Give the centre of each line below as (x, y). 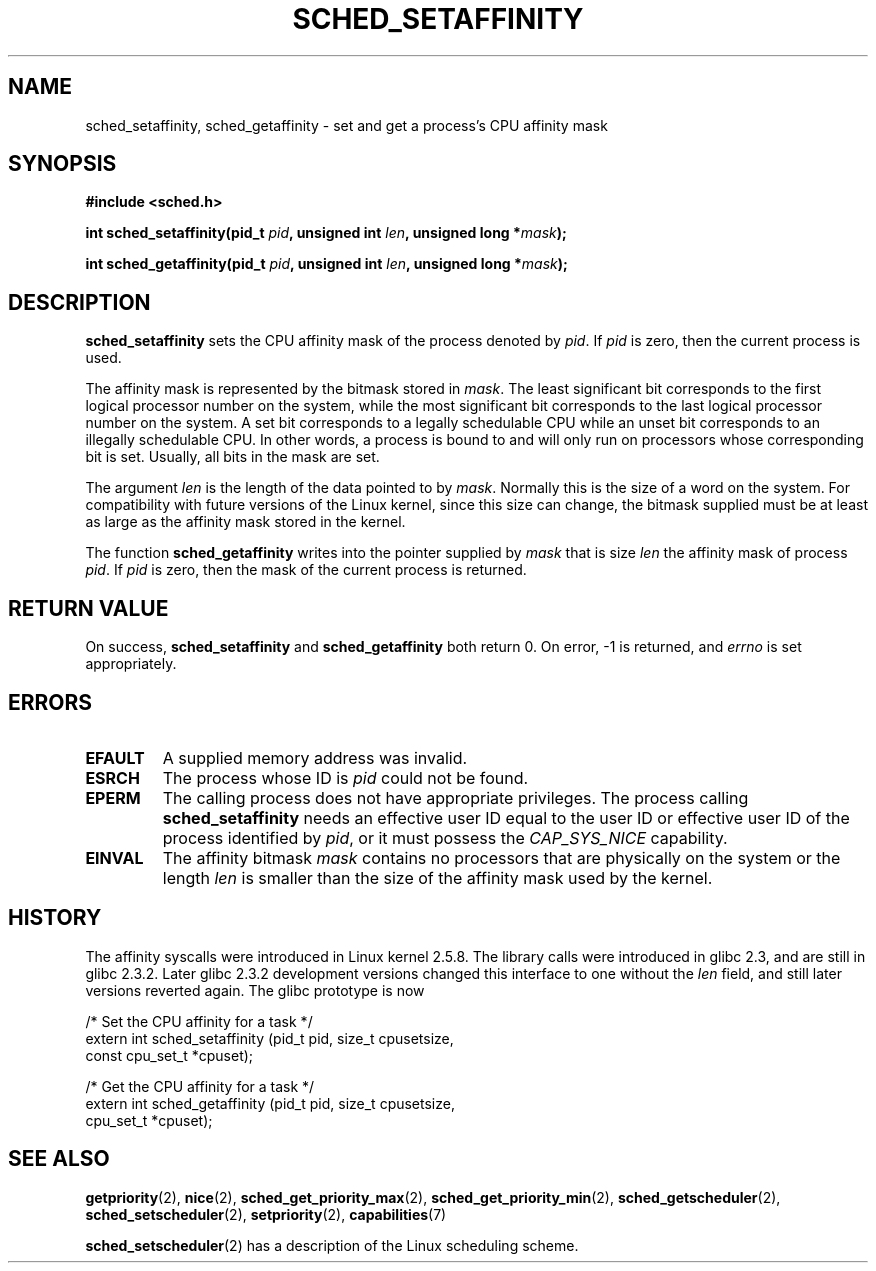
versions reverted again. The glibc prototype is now (255, 990)
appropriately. (131, 664)
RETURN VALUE (88, 608)
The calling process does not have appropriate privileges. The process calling (455, 797)
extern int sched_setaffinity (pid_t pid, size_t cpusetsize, (269, 1038)
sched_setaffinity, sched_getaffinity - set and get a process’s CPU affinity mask (346, 125)
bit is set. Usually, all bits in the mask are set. (232, 457)
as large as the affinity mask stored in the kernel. (245, 522)
